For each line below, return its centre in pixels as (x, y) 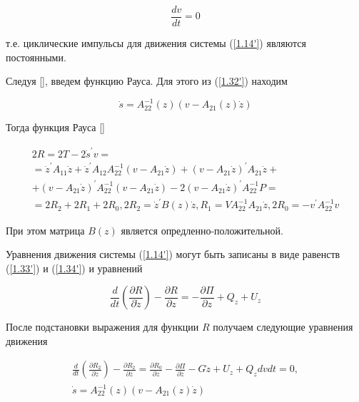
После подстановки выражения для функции (102, 327)
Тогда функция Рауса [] (55, 127)
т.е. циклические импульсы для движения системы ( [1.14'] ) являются (156, 43)
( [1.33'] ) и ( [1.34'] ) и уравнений (74, 268)
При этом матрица (45, 230)
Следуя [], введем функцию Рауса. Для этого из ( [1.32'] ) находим (147, 81)
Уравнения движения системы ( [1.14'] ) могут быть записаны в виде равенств (173, 254)
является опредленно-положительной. (202, 230)
